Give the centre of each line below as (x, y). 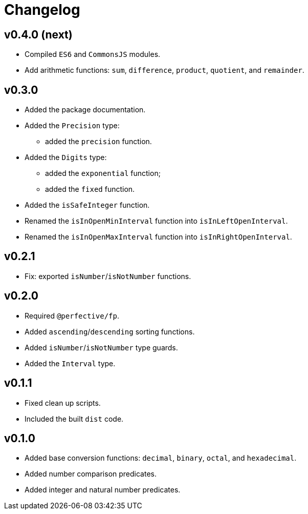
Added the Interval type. (70, 363)
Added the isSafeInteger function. (87, 205)
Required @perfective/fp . (72, 315)
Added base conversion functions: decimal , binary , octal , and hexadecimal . (161, 458)
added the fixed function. (90, 189)
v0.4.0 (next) (38, 34)
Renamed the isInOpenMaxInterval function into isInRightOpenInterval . (158, 237)
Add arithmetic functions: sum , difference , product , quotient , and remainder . (164, 70)
